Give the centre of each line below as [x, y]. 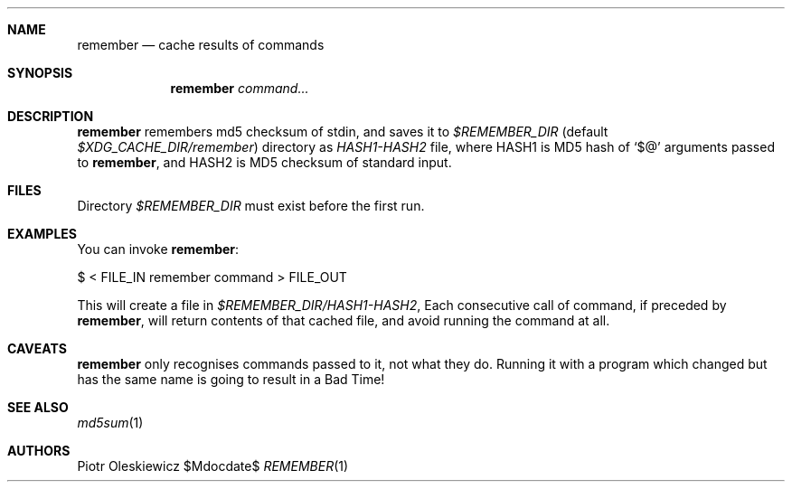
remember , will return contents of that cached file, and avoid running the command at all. [344, 320]
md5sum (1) [110, 423]
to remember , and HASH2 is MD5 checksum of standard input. [264, 162]
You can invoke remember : [158, 249]
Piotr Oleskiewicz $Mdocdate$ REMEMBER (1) [213, 466]
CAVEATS [37, 348]
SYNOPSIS [40, 73]
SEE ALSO [38, 407]
